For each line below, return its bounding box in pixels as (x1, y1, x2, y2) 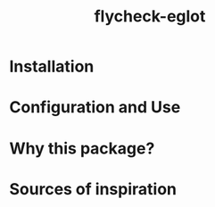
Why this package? (9, 138, 155, 158)
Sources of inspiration (9, 178, 177, 199)
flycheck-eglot (94, 6, 206, 27)
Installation (9, 56, 95, 77)
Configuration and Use (9, 97, 181, 118)
